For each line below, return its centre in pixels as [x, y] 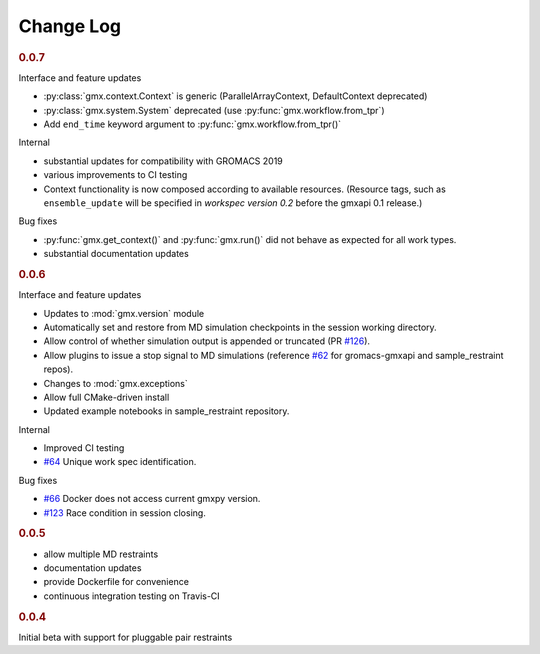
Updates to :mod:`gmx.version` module [124, 313]
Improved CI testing [84, 448]
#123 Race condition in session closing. [125, 512]
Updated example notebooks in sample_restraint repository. [166, 411]
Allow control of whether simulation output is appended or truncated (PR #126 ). [206, 341]
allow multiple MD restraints [101, 554]
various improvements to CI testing [115, 175]
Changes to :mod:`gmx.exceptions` [116, 383]
